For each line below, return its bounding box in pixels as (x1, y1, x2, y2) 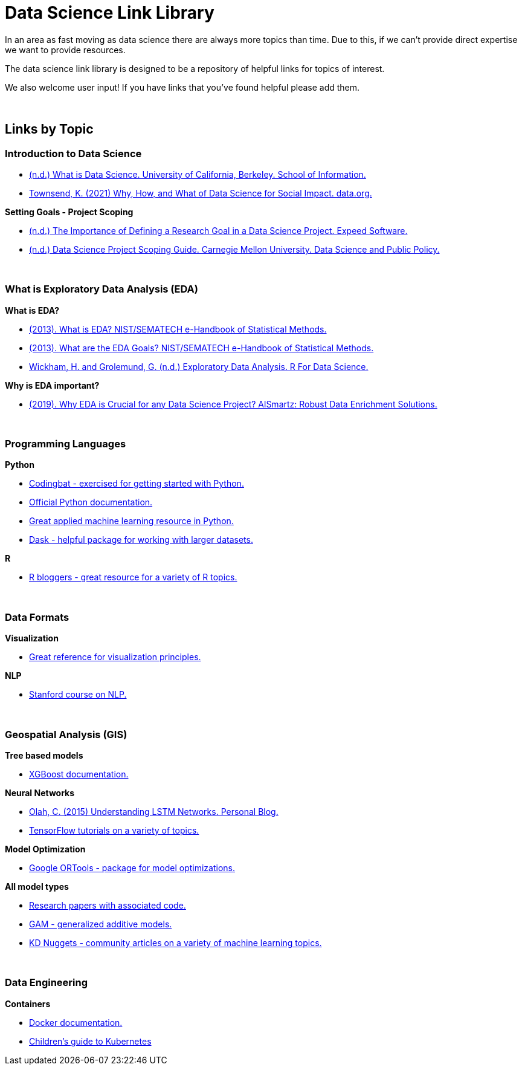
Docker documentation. (29, 1017, 123, 1028)
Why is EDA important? (5, 380, 100, 391)
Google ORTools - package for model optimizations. (29, 862, 235, 873)
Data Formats (5, 611, 69, 623)
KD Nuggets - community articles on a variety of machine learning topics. (29, 937, 322, 948)
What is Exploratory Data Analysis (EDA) (5, 283, 198, 296)
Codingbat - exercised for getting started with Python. (29, 478, 244, 489)
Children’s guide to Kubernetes (29, 1036, 152, 1046)
